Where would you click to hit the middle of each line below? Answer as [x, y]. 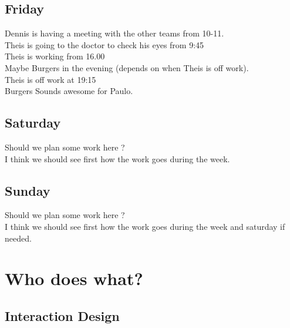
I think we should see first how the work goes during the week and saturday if [145, 226]
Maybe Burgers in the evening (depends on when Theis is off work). [127, 67]
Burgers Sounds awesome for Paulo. [69, 91]
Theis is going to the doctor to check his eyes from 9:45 [104, 44]
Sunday [28, 190]
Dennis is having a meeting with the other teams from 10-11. [114, 33]
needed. [18, 238]
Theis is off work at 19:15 [50, 79]
